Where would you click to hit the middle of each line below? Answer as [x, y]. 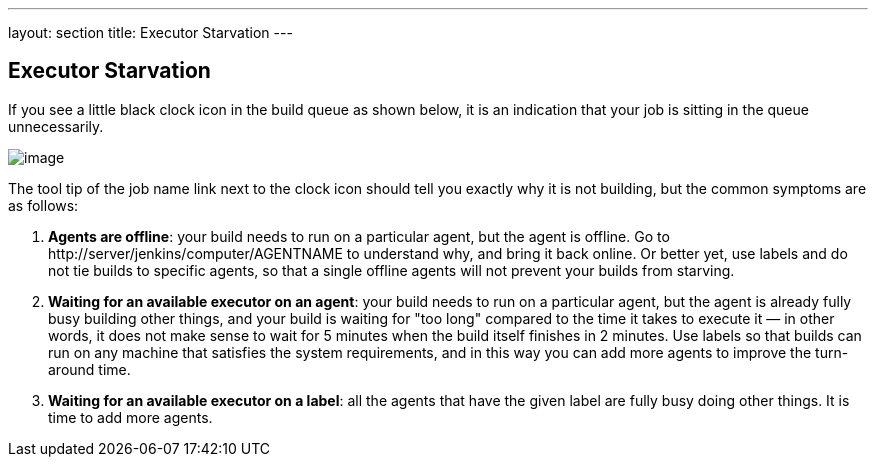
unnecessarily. [56, 126]
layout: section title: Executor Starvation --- [150, 32]
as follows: [43, 205]
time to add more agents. [130, 417]
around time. [89, 369]
